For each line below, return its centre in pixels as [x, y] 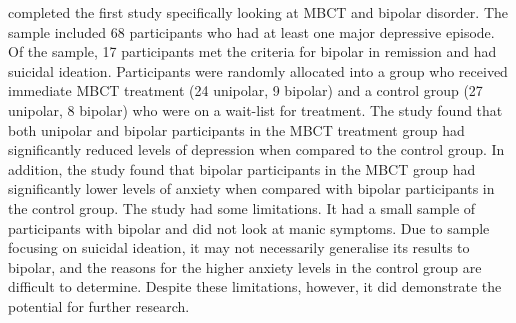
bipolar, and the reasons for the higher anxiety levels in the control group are [245, 266]
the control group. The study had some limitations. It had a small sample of [242, 207]
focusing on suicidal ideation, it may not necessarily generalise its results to [239, 247]
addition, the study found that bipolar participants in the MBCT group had [242, 168]
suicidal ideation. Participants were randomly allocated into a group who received [258, 70]
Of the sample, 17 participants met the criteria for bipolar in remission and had [252, 51]
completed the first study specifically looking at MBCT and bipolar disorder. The [258, 12]
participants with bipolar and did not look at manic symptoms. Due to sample [249, 227]
